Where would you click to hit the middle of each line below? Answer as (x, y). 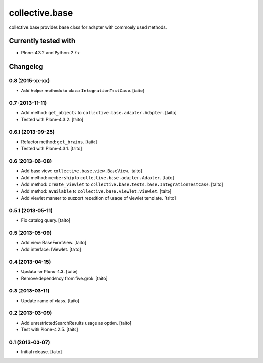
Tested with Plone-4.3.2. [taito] (52, 120)
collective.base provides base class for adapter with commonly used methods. (88, 27)
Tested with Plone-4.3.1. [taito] (52, 148)
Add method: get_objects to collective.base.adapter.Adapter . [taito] (99, 112)
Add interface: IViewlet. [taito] (51, 249)
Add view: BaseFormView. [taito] (54, 242)
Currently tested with (42, 41)
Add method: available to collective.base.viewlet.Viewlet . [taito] (96, 191)
